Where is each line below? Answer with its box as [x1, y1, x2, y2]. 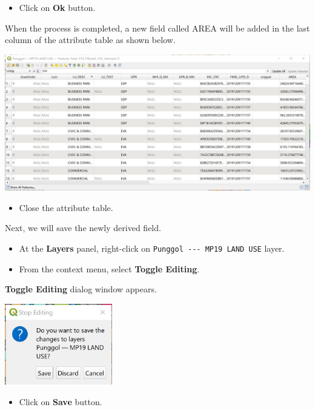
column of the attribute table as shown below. [5, 33, 176, 46]
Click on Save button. [19, 395, 102, 408]
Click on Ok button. [19, 1, 96, 13]
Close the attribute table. [19, 201, 113, 213]
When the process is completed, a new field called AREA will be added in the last [5, 21, 310, 34]
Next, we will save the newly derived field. [5, 221, 161, 234]
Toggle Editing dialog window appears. [5, 283, 157, 295]
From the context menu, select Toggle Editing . [19, 262, 200, 275]
